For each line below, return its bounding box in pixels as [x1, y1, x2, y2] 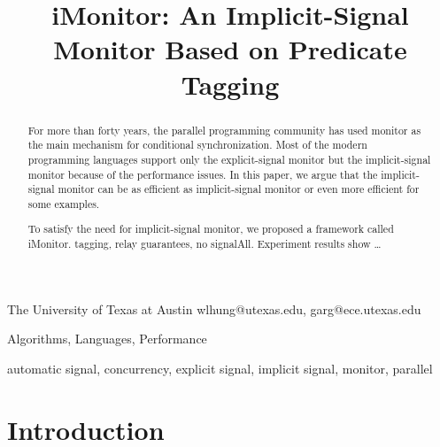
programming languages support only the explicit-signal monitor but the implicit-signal [27, 151, 431, 166]
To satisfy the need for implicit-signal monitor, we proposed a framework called [27, 221, 394, 236]
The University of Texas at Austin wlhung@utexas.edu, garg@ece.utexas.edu [7, 299, 421, 318]
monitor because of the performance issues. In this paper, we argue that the [27, 166, 378, 181]
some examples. [27, 196, 100, 211]
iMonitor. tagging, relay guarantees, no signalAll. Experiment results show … [27, 236, 382, 251]
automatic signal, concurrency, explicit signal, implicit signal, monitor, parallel [7, 358, 433, 377]
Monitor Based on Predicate [53, 31, 407, 67]
